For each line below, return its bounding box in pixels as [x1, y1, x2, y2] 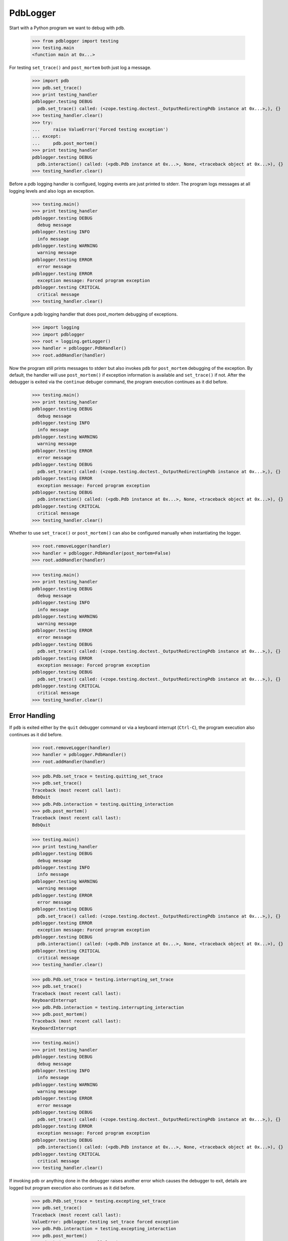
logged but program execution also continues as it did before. [9, 1184, 136, 1191]
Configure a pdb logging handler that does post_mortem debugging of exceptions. [9, 311, 178, 317]
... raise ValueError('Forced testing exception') [32, 127, 168, 133]
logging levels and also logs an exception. [9, 188, 95, 194]
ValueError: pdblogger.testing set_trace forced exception [32, 1219, 179, 1225]
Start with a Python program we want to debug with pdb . [9, 25, 125, 31]
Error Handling [9, 711, 56, 720]
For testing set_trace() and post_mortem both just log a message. [9, 65, 151, 70]
